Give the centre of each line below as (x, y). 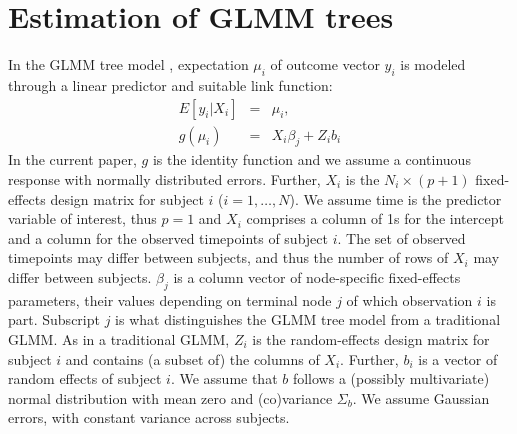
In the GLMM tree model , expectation (128, 64)
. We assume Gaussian (421, 397)
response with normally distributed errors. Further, (164, 178)
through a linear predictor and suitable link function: (170, 84)
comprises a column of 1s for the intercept (375, 218)
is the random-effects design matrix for (371, 338)
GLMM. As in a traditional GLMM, (119, 338)
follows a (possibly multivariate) (391, 378)
